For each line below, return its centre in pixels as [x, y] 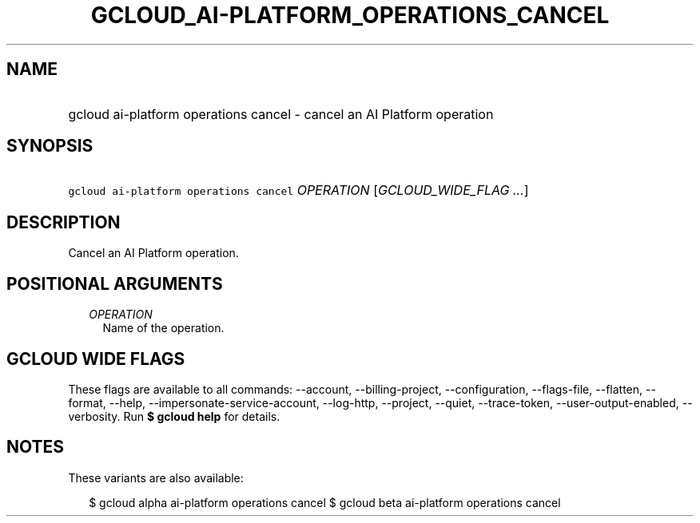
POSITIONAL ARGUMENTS [115, 283]
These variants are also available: [156, 477]
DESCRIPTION [64, 222]
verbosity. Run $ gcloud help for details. [174, 416]
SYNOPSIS [50, 146]
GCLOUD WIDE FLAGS [96, 359]
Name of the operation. [163, 328]
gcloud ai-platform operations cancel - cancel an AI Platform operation [281, 114]
